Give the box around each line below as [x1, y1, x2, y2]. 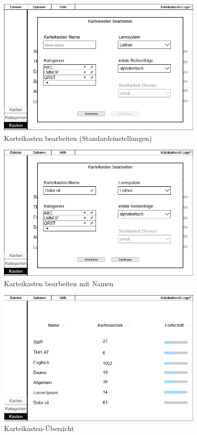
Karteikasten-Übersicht [4, 423, 74, 434]
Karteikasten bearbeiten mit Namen [4, 278, 114, 288]
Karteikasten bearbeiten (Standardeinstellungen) [4, 132, 152, 143]
